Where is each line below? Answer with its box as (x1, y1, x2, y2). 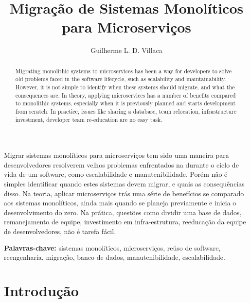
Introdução (4, 281, 79, 301)
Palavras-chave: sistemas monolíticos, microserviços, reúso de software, (4, 242, 221, 252)
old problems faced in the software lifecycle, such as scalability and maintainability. (15, 75, 226, 83)
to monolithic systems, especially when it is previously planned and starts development (15, 99, 236, 107)
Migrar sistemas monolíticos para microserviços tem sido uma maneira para (4, 150, 229, 160)
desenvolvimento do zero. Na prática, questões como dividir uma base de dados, (4, 207, 242, 217)
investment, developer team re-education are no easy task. (15, 115, 162, 123)
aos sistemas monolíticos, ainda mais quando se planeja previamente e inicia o (4, 198, 236, 208)
